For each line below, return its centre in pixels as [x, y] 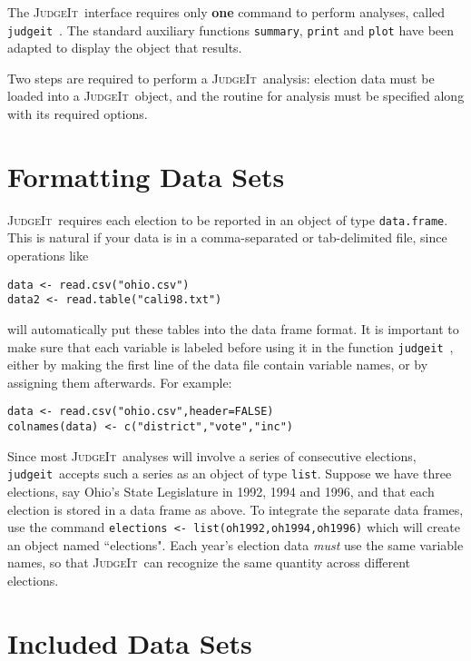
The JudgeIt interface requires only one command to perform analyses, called [226, 12]
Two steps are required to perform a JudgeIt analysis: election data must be [221, 78]
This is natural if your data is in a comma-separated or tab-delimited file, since [227, 237]
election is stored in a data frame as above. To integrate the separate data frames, [235, 509]
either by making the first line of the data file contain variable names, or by [218, 365]
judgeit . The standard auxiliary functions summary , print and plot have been [231, 30]
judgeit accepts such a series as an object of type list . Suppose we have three [230, 474]
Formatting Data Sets [146, 176]
